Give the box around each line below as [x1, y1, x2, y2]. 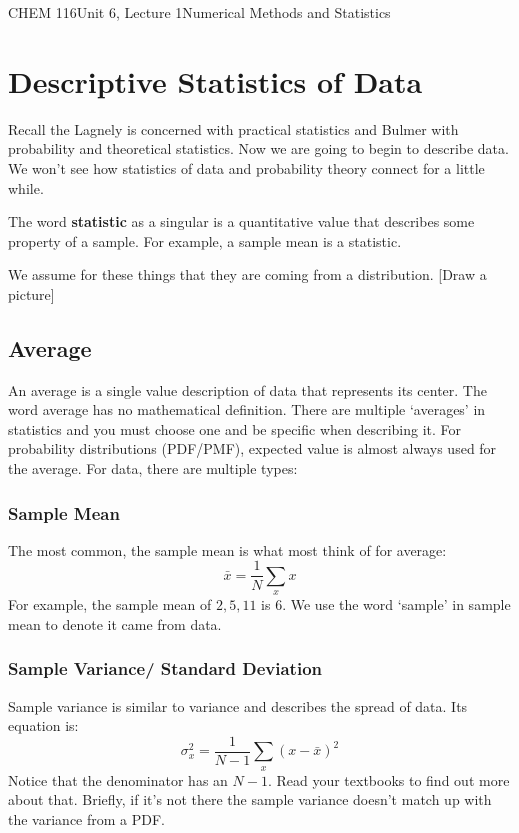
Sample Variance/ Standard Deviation [8, 656, 323, 681]
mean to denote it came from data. [8, 613, 222, 634]
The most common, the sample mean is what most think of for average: [8, 539, 447, 560]
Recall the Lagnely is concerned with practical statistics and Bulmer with [8, 118, 459, 139]
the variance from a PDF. [8, 808, 165, 829]
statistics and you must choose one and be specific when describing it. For [8, 418, 462, 439]
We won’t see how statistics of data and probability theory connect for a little [8, 157, 485, 178]
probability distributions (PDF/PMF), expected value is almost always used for [8, 438, 497, 459]
